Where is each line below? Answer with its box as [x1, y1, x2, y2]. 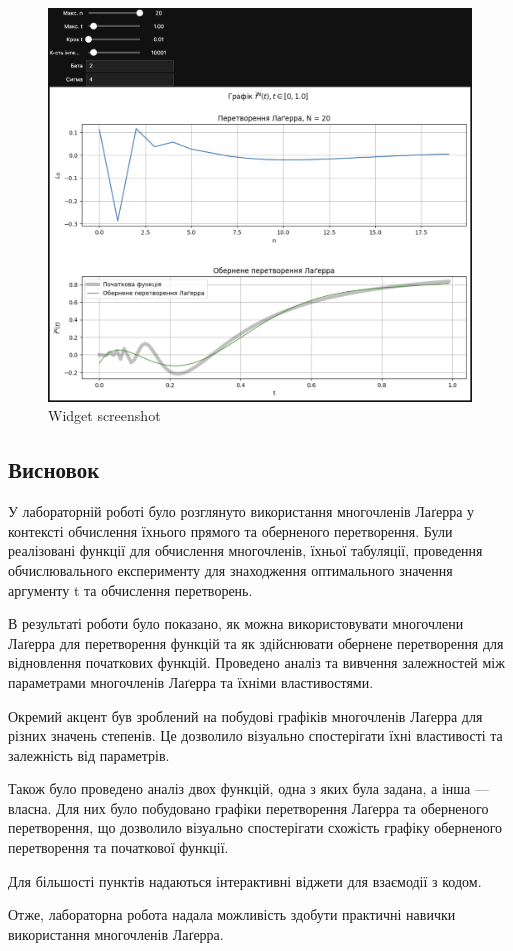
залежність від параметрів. [8, 744, 170, 765]
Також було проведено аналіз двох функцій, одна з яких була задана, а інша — [8, 778, 489, 799]
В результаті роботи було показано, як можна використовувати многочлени [8, 613, 464, 634]
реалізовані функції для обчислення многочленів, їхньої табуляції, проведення [8, 540, 483, 561]
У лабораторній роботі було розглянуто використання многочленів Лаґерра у [8, 501, 475, 522]
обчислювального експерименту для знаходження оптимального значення [8, 559, 453, 580]
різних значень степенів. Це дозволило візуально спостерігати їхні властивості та [8, 725, 503, 746]
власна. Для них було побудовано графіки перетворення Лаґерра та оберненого [8, 797, 489, 818]
